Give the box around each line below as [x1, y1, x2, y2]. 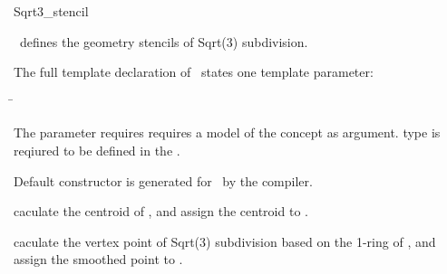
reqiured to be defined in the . [14, 140, 180, 159]
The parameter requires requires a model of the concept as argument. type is [14, 123, 441, 142]
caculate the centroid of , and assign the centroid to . [14, 202, 308, 221]
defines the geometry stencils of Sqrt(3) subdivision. [19, 32, 308, 51]
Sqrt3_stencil [14, 2, 89, 20]
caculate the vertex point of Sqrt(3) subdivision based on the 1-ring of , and [14, 231, 436, 250]
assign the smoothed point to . [14, 250, 183, 269]
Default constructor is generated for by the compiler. [14, 171, 313, 190]
